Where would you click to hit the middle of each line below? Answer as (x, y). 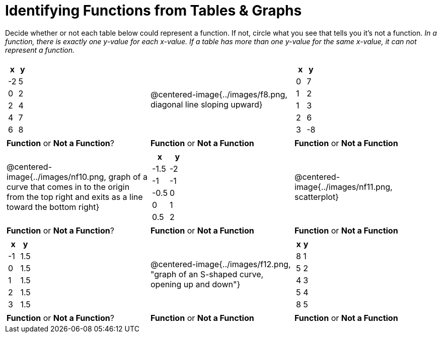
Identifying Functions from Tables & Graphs (154, 11)
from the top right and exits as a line (75, 197)
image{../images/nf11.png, (343, 187)
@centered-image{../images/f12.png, (220, 264)
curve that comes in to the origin (68, 187)
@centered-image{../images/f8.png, (219, 94)
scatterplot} (316, 197)
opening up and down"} (195, 284)
